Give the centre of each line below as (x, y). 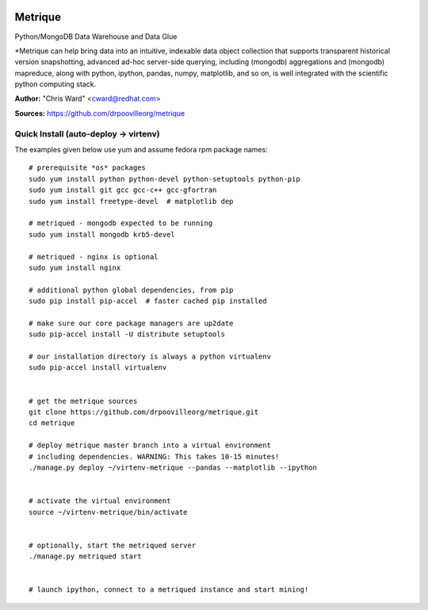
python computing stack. (55, 84)
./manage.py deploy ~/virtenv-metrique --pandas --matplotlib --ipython (173, 467)
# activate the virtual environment (100, 501)
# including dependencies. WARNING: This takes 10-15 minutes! (154, 457)
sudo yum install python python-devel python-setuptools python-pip (164, 179)
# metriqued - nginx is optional (94, 257)
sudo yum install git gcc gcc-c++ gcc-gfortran (123, 190)
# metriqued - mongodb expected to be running (121, 223)
